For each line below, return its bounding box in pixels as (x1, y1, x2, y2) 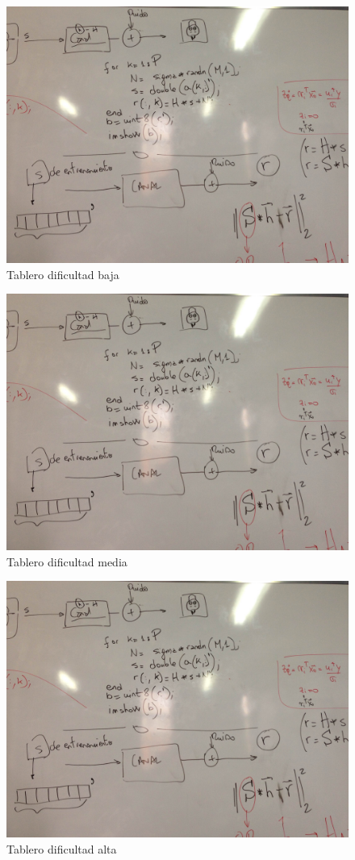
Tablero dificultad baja (6, 265, 119, 282)
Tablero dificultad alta (6, 840, 117, 857)
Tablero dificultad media (6, 553, 127, 570)
